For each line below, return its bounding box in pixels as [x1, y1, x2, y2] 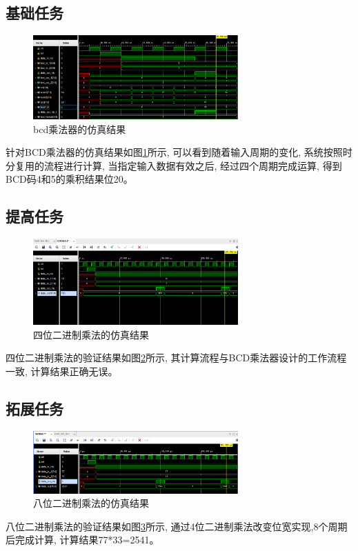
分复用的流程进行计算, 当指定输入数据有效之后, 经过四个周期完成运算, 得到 [6, 158, 342, 172]
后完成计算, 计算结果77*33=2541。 [6, 532, 159, 547]
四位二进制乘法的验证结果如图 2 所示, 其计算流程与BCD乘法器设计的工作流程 [6, 350, 347, 365]
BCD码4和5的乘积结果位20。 [6, 172, 133, 186]
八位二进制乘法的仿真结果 [33, 496, 149, 510]
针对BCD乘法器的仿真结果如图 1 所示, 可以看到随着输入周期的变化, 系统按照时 [6, 145, 352, 159]
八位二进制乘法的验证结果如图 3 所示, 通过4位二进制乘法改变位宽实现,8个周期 [6, 519, 348, 533]
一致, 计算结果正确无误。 [6, 364, 118, 379]
